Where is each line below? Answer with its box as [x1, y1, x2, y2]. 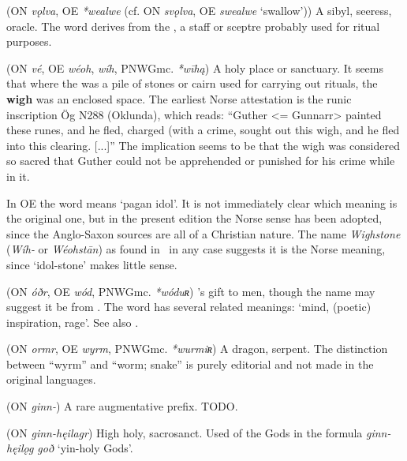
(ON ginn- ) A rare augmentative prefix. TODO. [6, 398, 238, 414]
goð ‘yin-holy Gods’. [37, 440, 133, 456]
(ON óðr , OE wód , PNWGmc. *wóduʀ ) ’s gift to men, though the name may [6, 283, 375, 299]
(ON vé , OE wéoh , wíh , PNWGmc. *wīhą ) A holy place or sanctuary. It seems [6, 59, 384, 76]
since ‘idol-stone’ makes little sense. [6, 256, 177, 272]
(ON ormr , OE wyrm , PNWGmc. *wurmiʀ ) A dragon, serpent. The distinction [6, 340, 388, 357]
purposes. [6, 33, 52, 50]
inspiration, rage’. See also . [6, 313, 139, 330]
